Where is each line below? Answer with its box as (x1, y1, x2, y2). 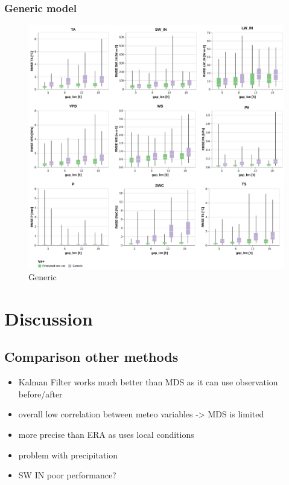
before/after (18, 387, 63, 400)
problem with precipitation (18, 448, 118, 461)
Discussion (4, 306, 93, 330)
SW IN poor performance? (18, 469, 116, 481)
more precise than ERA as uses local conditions (18, 428, 194, 441)
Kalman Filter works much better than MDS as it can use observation (18, 376, 278, 388)
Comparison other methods (4, 347, 179, 366)
